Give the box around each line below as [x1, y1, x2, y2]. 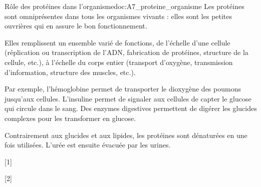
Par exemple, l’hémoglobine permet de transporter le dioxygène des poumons [5, 83, 241, 94]
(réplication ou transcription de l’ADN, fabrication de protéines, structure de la [5, 47, 248, 57]
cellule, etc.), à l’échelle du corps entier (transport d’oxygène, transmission [5, 56, 233, 67]
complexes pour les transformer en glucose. [5, 112, 136, 123]
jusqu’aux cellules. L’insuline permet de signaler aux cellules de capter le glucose [5, 93, 251, 103]
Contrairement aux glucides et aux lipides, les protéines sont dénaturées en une [5, 129, 247, 140]
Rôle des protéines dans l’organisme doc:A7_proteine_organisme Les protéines [5, 1, 244, 11]
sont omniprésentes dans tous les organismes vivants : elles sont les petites [5, 10, 232, 21]
